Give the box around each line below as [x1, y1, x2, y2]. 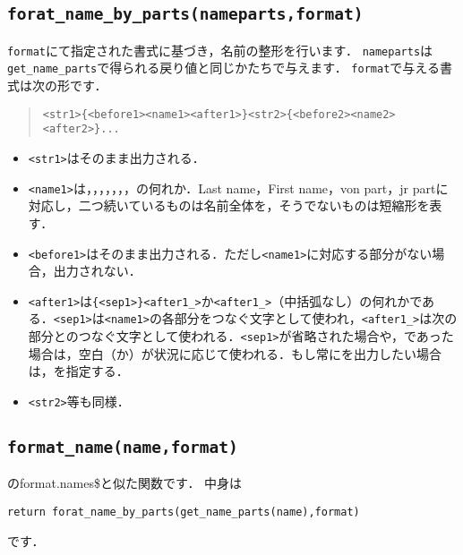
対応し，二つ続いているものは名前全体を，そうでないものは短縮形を [28, 196, 430, 215]
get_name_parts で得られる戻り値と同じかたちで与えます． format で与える [7, 58, 440, 77]
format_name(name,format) [7, 437, 238, 457]
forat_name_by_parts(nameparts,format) [7, 4, 364, 24]
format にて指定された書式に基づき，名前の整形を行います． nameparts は [7, 40, 433, 59]
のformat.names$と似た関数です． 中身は [7, 474, 243, 492]
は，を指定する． [28, 362, 129, 380]
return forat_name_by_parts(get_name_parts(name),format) [7, 505, 360, 518]
